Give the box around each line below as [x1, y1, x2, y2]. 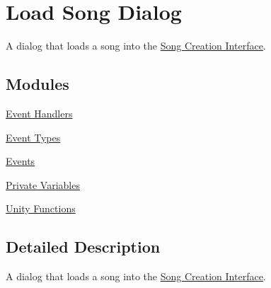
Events [6, 154, 35, 168]
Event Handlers [6, 105, 73, 120]
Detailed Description [6, 236, 161, 258]
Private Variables [6, 177, 80, 192]
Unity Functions [6, 201, 76, 216]
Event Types [6, 129, 61, 144]
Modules [6, 73, 69, 95]
